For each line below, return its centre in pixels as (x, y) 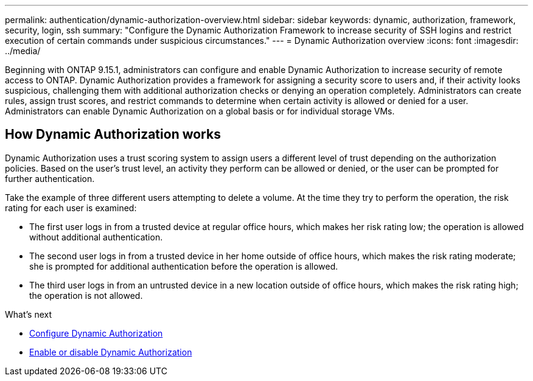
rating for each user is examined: (71, 208)
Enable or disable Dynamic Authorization (111, 352)
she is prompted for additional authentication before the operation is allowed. (184, 266)
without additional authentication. (96, 237)
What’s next (29, 314)
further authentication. (50, 178)
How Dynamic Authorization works (113, 135)
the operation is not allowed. (86, 295)
